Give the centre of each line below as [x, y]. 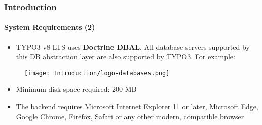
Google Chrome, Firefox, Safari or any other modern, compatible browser [130, 116]
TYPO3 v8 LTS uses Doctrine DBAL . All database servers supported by [133, 46]
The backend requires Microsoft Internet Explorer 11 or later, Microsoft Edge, [137, 106]
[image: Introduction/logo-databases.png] [97, 73]
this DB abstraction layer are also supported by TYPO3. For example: [125, 57]
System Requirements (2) [50, 27]
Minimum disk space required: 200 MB [76, 89]
